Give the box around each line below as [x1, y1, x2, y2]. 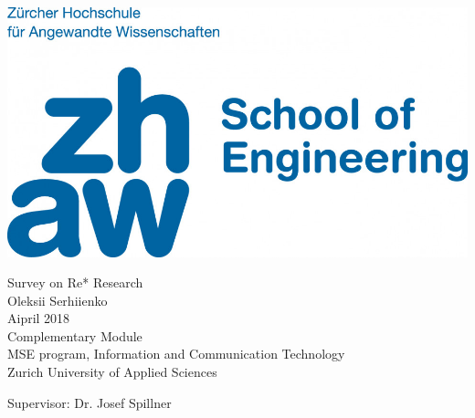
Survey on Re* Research [7, 273, 143, 292]
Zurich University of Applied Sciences [7, 362, 217, 381]
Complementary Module [7, 326, 142, 345]
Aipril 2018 [7, 308, 70, 328]
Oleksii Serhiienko [7, 290, 108, 309]
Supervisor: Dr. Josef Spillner [7, 392, 172, 412]
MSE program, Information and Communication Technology [7, 344, 345, 363]
